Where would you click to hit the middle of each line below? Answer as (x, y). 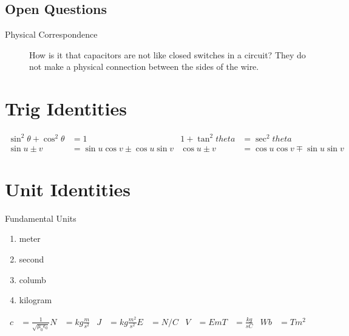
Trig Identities (66, 108)
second (32, 259)
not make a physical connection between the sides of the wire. (144, 67)
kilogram (36, 300)
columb (32, 279)
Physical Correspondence (51, 34)
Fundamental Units (41, 218)
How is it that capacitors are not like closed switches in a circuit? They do (168, 54)
